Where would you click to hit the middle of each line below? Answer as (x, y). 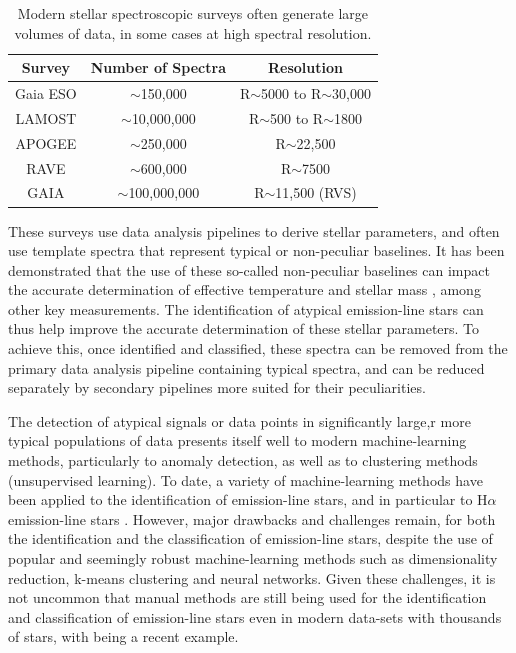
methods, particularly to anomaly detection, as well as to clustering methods (243, 460)
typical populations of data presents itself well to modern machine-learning (237, 440)
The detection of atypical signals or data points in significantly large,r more (239, 420)
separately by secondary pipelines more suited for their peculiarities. (217, 387)
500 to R (297, 117)
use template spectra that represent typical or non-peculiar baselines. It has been (256, 250)
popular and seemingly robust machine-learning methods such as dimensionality (253, 558)
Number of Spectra (158, 67)
